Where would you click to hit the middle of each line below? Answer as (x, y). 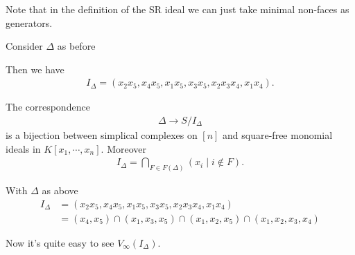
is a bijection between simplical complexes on (102, 135)
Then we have (35, 69)
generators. (29, 22)
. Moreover (124, 148)
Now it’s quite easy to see (60, 242)
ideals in (23, 148)
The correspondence (48, 107)
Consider (24, 46)
